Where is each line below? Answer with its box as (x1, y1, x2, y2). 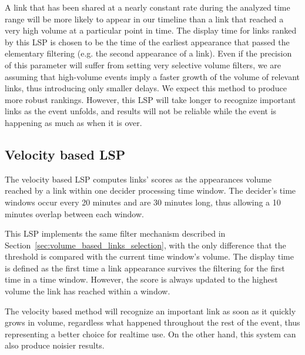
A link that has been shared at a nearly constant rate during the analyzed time (5, 1, 290, 13)
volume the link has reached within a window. (5, 285, 170, 297)
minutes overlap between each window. (5, 207, 144, 220)
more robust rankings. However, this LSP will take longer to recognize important (5, 93, 296, 105)
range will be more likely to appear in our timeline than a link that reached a (5, 12, 284, 25)
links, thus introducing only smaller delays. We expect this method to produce (5, 82, 287, 94)
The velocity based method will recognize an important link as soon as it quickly (5, 304, 296, 317)
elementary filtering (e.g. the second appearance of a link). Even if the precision (5, 47, 292, 59)
